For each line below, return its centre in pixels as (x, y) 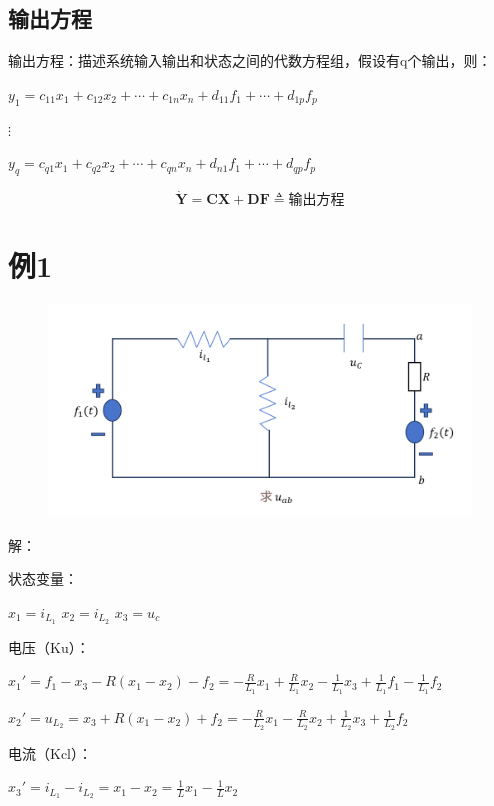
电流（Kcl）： (50, 752)
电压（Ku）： (49, 646)
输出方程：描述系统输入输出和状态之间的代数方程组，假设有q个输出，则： (250, 60)
